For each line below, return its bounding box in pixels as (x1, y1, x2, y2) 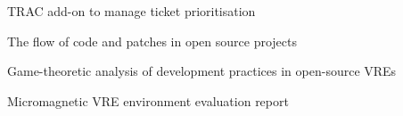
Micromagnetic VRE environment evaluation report (7, 91, 289, 110)
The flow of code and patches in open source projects (7, 31, 298, 50)
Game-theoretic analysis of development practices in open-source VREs (7, 62, 397, 80)
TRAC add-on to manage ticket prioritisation (7, 2, 256, 20)
